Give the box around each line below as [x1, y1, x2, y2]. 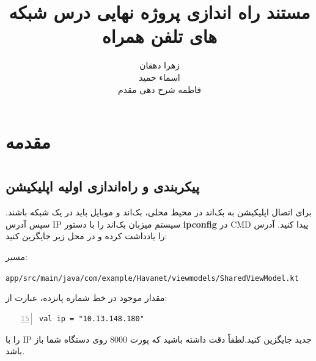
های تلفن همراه [101, 23, 218, 48]
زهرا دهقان [139, 59, 180, 72]
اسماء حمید [139, 70, 180, 83]
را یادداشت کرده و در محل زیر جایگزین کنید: [6, 229, 167, 242]
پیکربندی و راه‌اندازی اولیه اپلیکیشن [6, 177, 200, 196]
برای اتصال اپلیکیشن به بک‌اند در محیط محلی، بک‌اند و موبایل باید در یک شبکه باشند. [6, 206, 312, 218]
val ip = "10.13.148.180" [39, 314, 144, 323]
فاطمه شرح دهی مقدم [117, 83, 202, 95]
